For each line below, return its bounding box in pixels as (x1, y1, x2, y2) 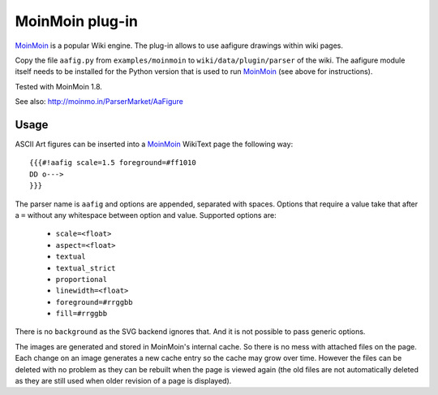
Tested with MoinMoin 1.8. (15, 81, 103, 91)
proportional (55, 275, 108, 284)
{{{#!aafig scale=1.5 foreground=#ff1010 (29, 158, 196, 167)
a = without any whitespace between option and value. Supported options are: (15, 210, 277, 219)
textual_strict (55, 263, 117, 272)
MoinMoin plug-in (15, 12, 138, 30)
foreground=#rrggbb (55, 297, 133, 306)
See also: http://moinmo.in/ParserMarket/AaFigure (15, 97, 184, 106)
